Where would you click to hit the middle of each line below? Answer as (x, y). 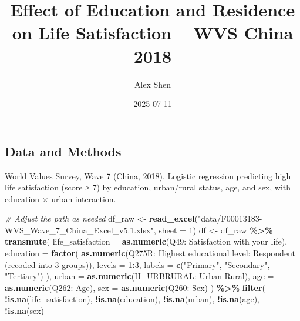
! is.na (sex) (24, 311)
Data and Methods (63, 151)
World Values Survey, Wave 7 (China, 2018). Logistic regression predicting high (148, 175)
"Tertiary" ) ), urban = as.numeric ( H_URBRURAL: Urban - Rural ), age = (139, 276)
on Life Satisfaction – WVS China (153, 33)
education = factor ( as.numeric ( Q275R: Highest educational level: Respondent (150, 253)
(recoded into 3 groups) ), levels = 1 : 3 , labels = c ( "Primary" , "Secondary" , (137, 264)
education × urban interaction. (60, 198)
